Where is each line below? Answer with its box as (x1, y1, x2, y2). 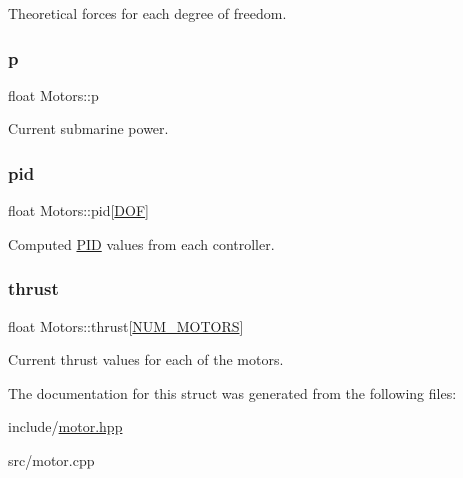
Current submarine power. (8, 118, 169, 139)
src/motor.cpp (8, 450, 95, 470)
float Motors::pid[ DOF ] (8, 200, 149, 221)
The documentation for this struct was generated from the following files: (8, 382, 457, 403)
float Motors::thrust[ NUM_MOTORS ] (8, 315, 244, 336)
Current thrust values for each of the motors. (8, 349, 284, 370)
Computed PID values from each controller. (8, 233, 275, 254)
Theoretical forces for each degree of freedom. (8, 3, 287, 23)
